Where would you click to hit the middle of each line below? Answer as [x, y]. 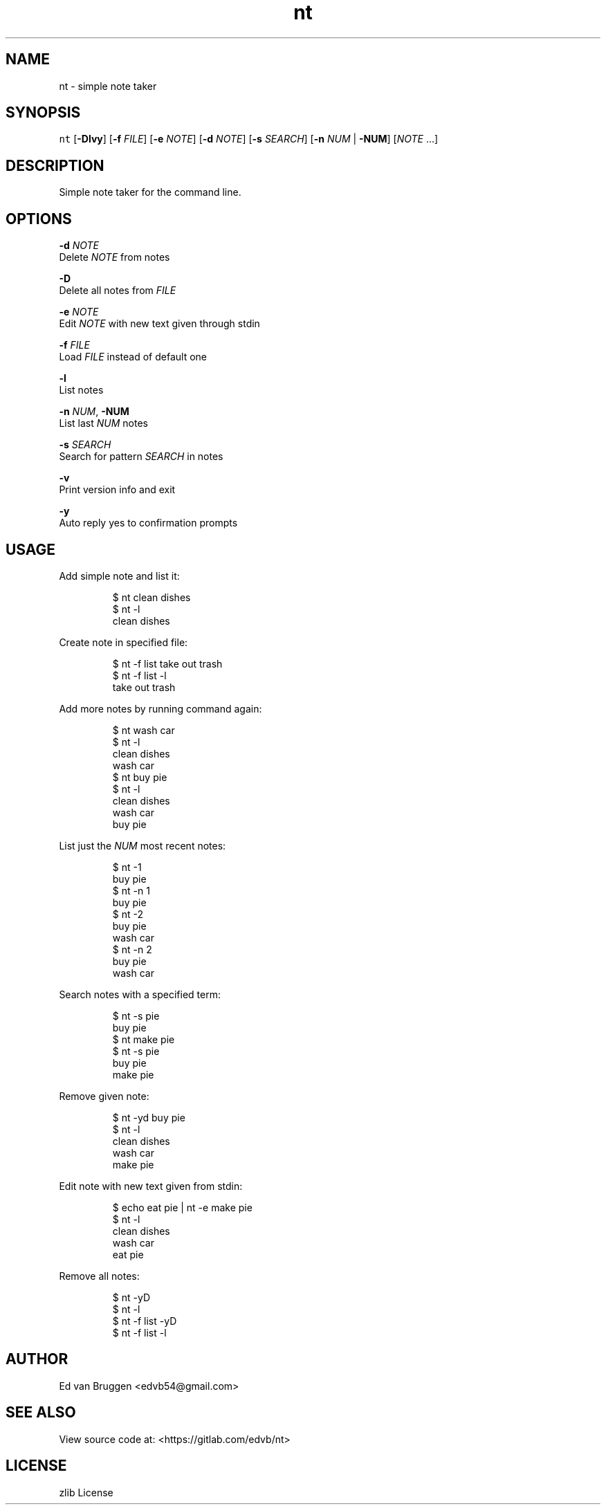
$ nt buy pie [140, 777]
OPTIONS [39, 219]
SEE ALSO [41, 1413]
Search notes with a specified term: [140, 994]
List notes [81, 390]
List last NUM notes [103, 423]
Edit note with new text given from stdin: [151, 1186]
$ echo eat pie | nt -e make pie [182, 1207]
